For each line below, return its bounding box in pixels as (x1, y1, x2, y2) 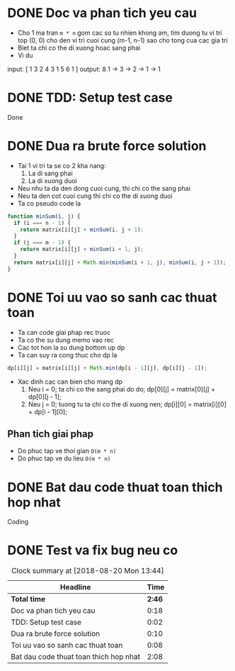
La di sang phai (28, 169, 73, 177)
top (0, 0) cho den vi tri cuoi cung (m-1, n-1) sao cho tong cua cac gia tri (17, 35, 228, 44)
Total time (11, 594, 46, 604)
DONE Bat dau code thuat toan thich (7, 479, 223, 495)
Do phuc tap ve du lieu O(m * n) (17, 454, 111, 462)
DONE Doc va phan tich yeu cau (7, 5, 197, 21)
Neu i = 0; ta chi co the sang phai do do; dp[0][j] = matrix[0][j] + (28, 384, 216, 393)
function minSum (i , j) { (7, 213, 81, 220)
